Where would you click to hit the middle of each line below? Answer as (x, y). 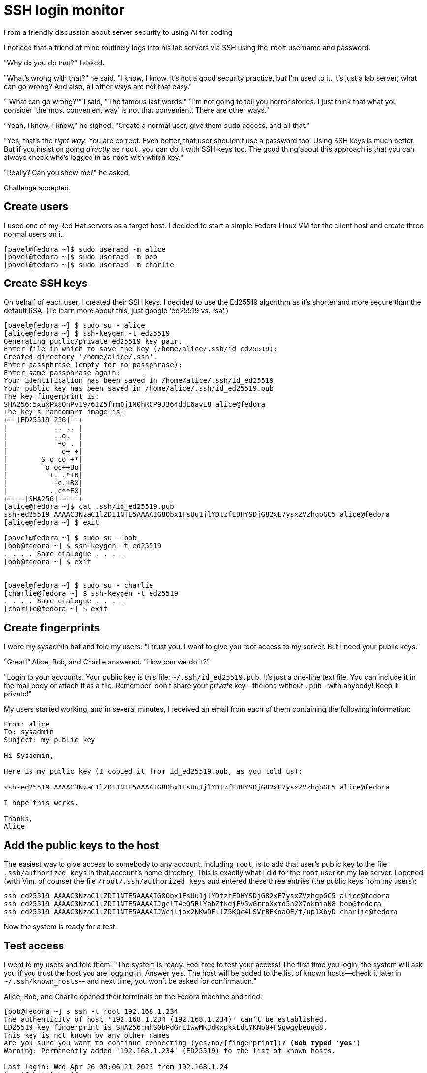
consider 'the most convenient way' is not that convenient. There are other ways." (137, 110)
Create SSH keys (46, 284)
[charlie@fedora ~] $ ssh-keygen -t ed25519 (91, 593)
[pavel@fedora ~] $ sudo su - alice (75, 326)
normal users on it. (34, 234)
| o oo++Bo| (44, 467)
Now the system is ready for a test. (61, 927)
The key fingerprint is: (52, 396)
